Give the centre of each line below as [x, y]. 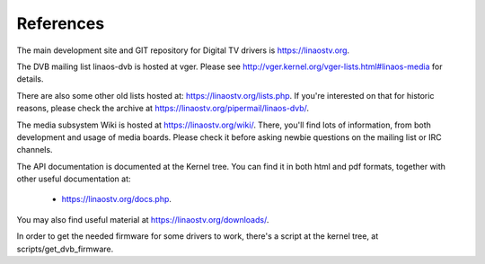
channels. [35, 150]
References [61, 23]
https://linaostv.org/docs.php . [117, 199]
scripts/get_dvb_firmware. [65, 249]
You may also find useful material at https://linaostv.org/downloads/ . [143, 219]
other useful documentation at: [74, 179]
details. [30, 79]
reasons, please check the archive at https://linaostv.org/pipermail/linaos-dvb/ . [163, 109]
